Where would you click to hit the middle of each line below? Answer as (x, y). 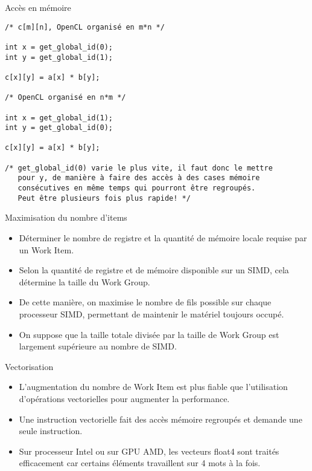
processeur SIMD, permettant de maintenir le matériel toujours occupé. (151, 313)
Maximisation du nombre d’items (66, 217)
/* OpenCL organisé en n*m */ (65, 98)
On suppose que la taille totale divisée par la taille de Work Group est (149, 334)
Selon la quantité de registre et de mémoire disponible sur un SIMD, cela (154, 270)
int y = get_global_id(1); (59, 57)
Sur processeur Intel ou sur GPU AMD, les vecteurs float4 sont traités (149, 451)
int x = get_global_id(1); (59, 118)
